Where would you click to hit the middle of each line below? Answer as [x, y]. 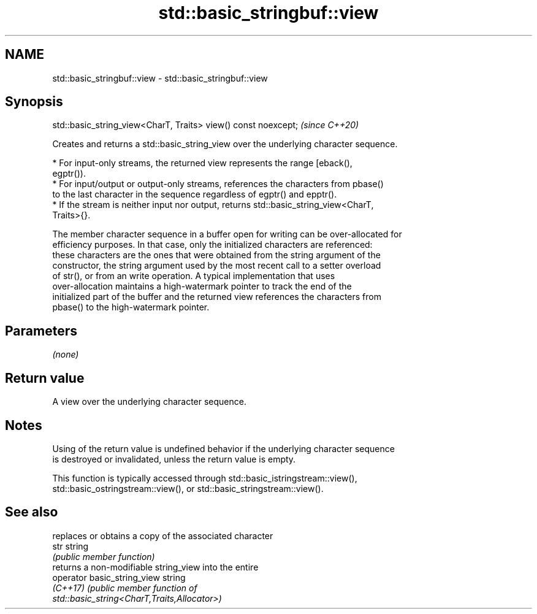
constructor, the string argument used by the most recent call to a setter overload [217, 266]
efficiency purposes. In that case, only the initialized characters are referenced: [212, 245]
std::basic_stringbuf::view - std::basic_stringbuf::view [160, 78]
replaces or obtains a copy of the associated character [163, 535]
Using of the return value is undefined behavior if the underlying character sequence [223, 448]
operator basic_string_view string [119, 577]
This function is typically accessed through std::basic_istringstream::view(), [205, 478]
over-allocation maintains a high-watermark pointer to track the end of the [202, 286]
